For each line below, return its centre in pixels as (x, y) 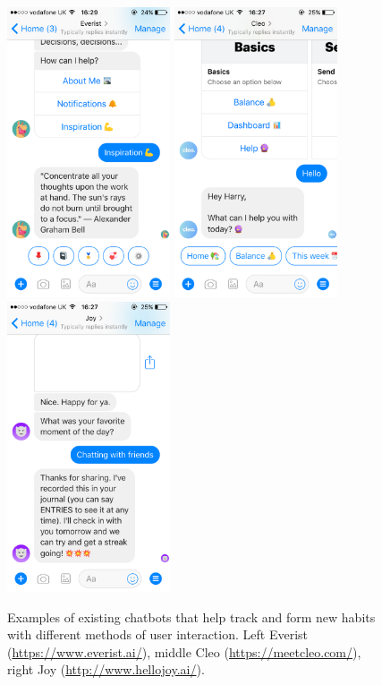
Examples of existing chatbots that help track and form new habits (191, 616)
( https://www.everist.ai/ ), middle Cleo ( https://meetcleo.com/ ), (184, 651)
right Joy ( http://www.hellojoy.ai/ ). (106, 669)
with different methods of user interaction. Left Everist (157, 634)
